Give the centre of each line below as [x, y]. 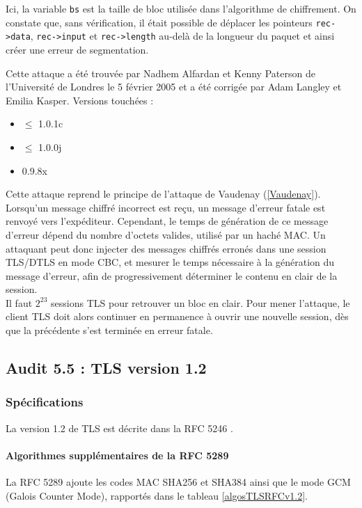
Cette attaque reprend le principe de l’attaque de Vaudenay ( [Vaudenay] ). [163, 194]
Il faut [19, 302]
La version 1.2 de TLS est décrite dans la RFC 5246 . [119, 428]
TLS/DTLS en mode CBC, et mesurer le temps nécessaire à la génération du [170, 262]
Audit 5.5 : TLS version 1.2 [106, 368]
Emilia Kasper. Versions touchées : [80, 100]
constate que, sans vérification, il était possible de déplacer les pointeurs [159, 22]
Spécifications [45, 402]
